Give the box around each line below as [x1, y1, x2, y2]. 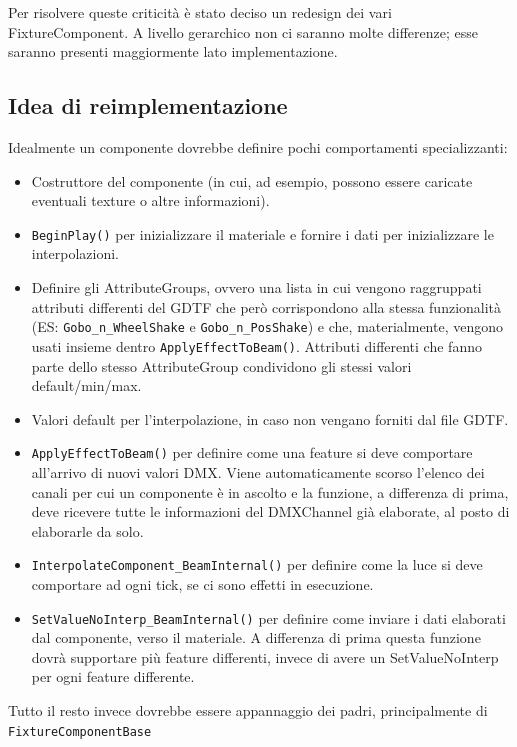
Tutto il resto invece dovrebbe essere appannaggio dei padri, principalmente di [8, 700, 488, 721]
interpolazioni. [31, 243, 119, 264]
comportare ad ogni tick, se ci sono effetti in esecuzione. [31, 573, 374, 594]
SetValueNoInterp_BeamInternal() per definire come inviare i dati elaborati [31, 607, 506, 628]
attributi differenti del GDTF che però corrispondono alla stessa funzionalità [31, 296, 502, 317]
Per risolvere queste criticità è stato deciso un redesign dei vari [8, 2, 392, 22]
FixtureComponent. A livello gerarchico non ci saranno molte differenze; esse [8, 21, 478, 42]
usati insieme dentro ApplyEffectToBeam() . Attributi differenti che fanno [31, 335, 482, 356]
